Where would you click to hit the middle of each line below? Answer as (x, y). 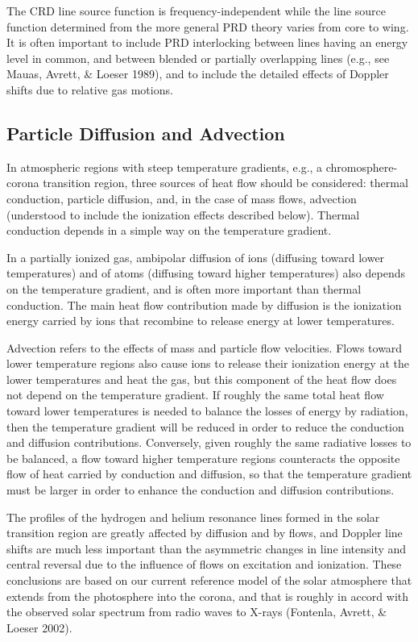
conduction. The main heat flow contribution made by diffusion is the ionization (204, 304)
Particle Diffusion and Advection (146, 133)
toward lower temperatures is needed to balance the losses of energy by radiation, (207, 411)
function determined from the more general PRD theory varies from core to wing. (208, 26)
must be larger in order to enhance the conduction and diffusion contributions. (201, 490)
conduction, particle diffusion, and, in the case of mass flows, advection (182, 198)
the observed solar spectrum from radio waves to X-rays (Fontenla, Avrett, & (197, 612)
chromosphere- (362, 167)
